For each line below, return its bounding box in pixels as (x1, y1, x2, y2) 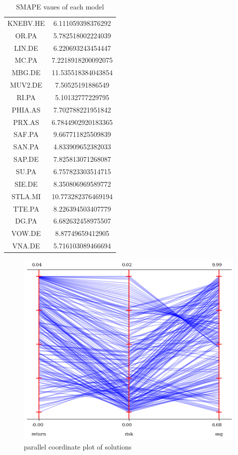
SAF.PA (13, 129, 39, 139)
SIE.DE (14, 178, 38, 189)
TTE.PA (13, 203, 39, 214)
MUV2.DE (10, 80, 43, 90)
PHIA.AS (11, 104, 41, 114)
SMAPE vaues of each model (16, 1, 104, 11)
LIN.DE (14, 42, 38, 53)
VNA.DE (12, 240, 40, 251)
